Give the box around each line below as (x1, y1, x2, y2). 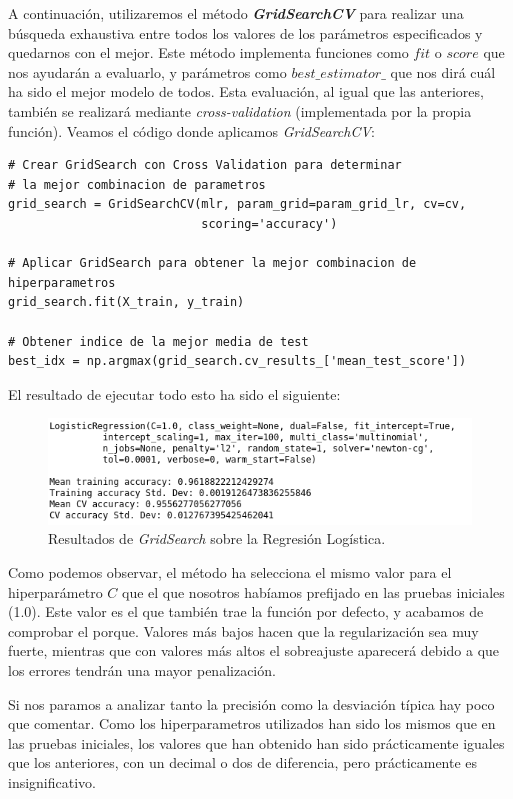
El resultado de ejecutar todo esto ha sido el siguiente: (8, 383, 341, 404)
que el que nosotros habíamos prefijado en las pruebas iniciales (121, 581, 505, 602)
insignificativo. (8, 771, 96, 792)
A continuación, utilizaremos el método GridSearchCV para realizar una (8, 3, 464, 23)
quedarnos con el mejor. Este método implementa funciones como (8, 42, 409, 63)
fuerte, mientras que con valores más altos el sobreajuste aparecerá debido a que (8, 640, 500, 661)
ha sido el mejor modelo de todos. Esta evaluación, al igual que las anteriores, (8, 81, 484, 102)
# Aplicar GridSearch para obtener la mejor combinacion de (8, 256, 417, 271)
